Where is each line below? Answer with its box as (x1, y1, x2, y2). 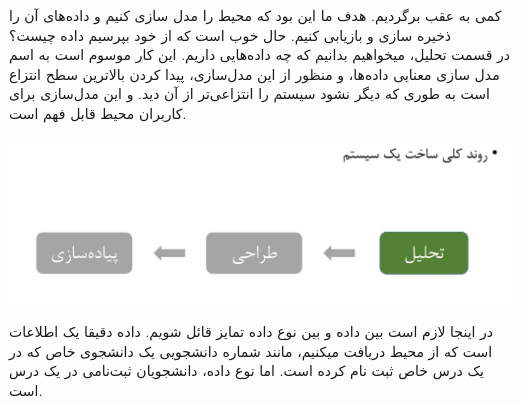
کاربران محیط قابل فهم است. (9, 102, 187, 123)
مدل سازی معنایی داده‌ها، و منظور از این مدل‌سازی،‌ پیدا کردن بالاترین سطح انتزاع (9, 63, 500, 84)
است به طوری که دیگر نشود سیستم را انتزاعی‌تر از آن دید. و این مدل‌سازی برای (9, 83, 490, 104)
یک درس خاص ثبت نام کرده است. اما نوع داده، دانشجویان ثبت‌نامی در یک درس (9, 360, 484, 381)
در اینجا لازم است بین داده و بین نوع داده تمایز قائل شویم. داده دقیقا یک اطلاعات (9, 321, 494, 342)
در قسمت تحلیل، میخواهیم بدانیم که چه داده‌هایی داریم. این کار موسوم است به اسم (9, 44, 511, 65)
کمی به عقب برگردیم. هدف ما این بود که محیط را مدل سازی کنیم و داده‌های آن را (9, 5, 502, 25)
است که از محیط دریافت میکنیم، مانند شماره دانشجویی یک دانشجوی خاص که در (9, 340, 493, 361)
